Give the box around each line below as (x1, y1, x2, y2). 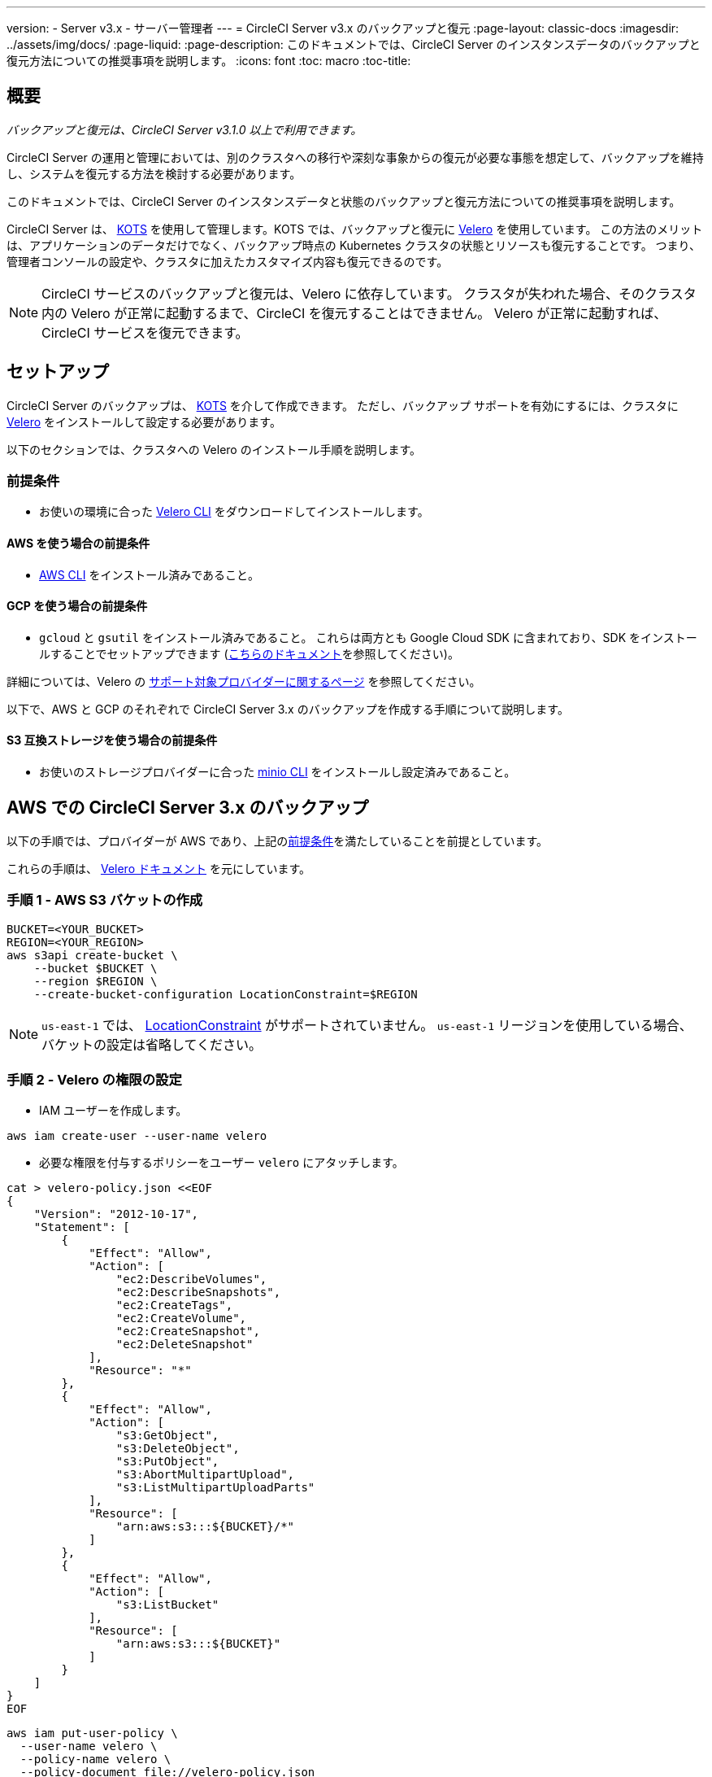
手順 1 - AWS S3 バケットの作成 (7, 892, 203, 909)
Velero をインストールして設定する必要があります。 (7, 414, 281, 429)
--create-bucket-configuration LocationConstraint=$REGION (33, 987, 418, 1001)
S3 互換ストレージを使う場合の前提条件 (7, 733, 218, 748)
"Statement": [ (33, 1220, 130, 1234)
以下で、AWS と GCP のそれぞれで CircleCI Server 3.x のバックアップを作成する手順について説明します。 (7, 701, 569, 716)
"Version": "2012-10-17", (33, 1207, 199, 1221)
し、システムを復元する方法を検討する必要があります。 (7, 166, 302, 181)
